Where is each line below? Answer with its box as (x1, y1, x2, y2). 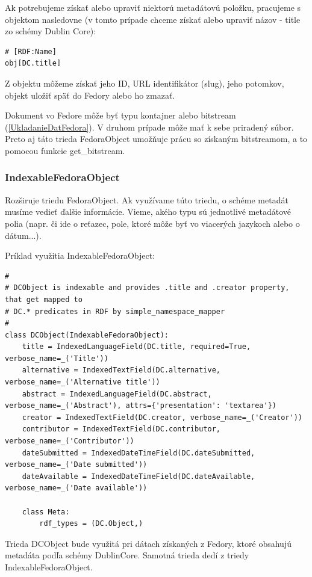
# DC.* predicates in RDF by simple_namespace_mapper (5, 307, 225, 316)
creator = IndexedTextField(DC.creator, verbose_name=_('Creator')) (22, 413, 302, 422)
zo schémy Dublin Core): (5, 25, 96, 37)
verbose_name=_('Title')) (5, 354, 108, 363)
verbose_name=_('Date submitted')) (5, 460, 148, 469)
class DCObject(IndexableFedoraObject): (5, 330, 169, 339)
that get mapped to (5, 295, 83, 304)
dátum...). (5, 229, 42, 241)
